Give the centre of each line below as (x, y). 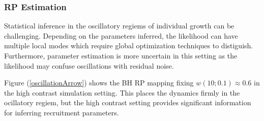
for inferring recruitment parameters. (62, 112)
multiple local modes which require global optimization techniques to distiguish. (129, 46)
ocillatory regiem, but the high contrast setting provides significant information (128, 102)
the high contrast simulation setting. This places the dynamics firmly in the (122, 92)
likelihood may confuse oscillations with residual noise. (89, 65)
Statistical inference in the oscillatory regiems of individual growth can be (119, 26)
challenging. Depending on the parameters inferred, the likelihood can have (121, 35)
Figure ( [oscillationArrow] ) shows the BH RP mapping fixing (99, 83)
